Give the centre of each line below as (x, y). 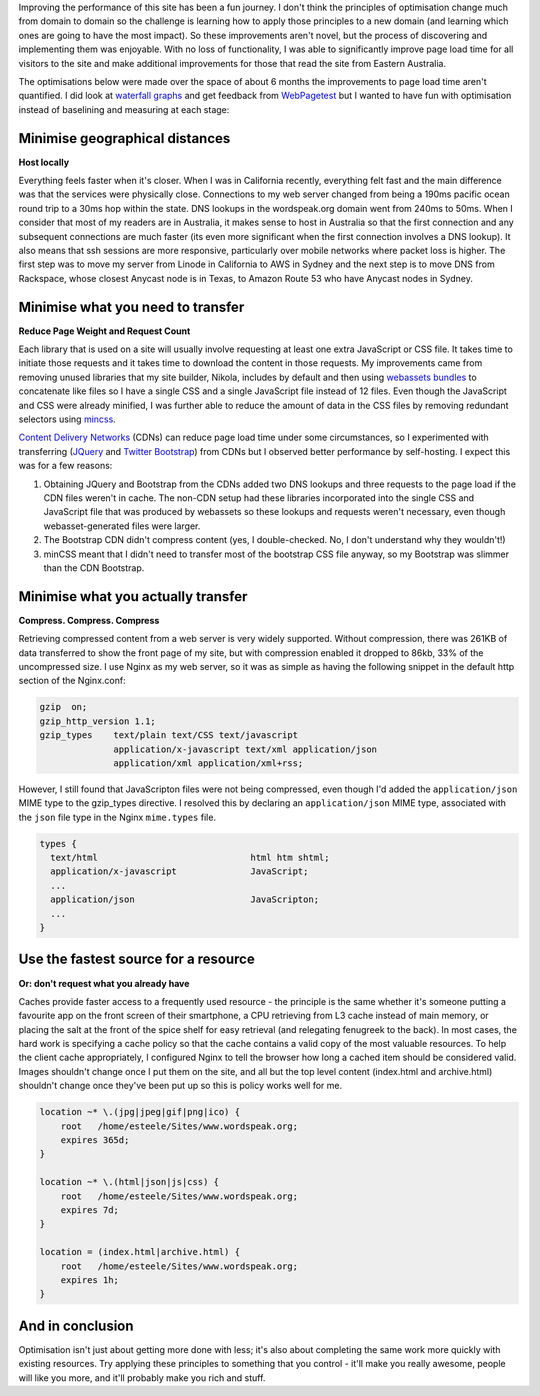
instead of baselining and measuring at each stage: (124, 109)
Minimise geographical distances (124, 138)
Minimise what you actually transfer (133, 596)
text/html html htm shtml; (190, 858)
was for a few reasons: (65, 466)
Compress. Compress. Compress (89, 620)
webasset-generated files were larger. (122, 526)
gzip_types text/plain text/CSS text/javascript (169, 735)
